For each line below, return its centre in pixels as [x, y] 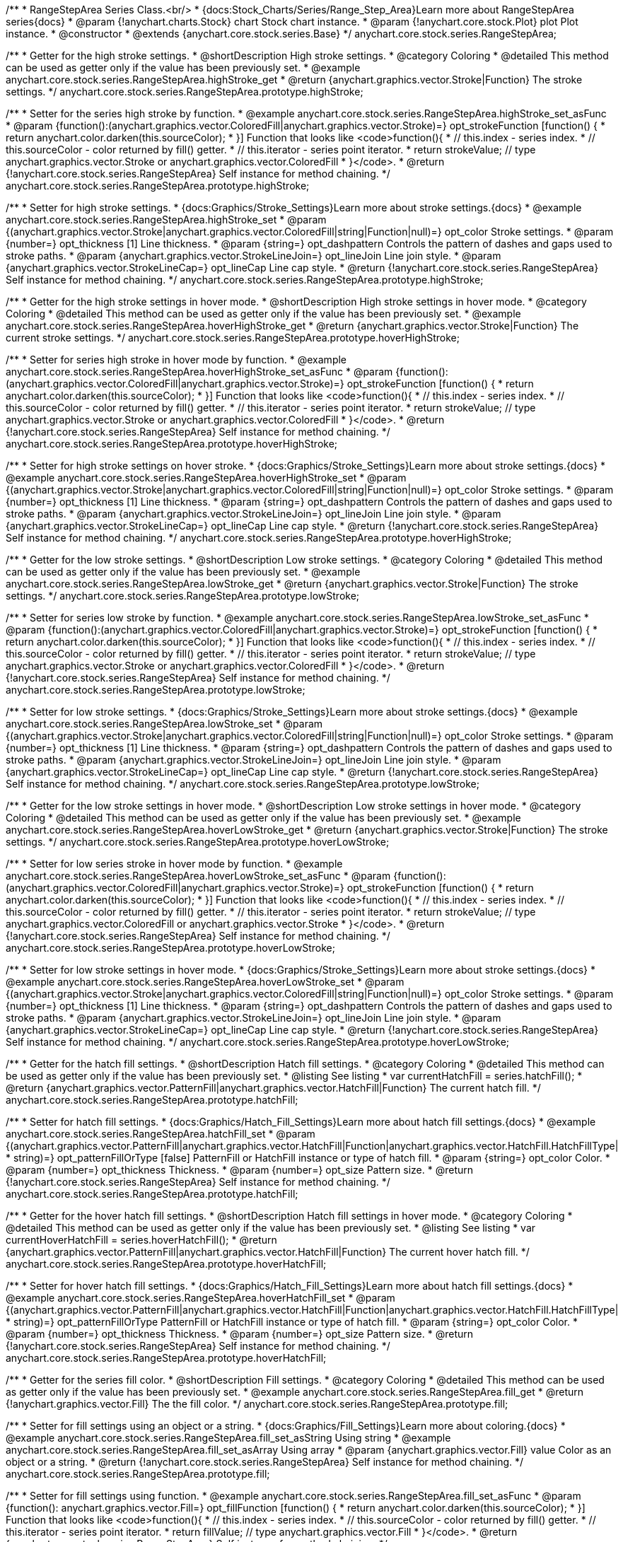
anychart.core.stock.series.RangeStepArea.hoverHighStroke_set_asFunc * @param [199, 372]
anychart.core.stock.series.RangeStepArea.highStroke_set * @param [166, 220]
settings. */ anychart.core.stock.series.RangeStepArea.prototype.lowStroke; [183, 596]
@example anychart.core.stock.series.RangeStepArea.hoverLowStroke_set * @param [205, 982]
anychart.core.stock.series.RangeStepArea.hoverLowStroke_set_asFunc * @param [198, 876]
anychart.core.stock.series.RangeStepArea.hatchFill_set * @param [161, 1134]
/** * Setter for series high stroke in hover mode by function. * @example [176, 360]
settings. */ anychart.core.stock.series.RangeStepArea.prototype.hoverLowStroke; [198, 842]
